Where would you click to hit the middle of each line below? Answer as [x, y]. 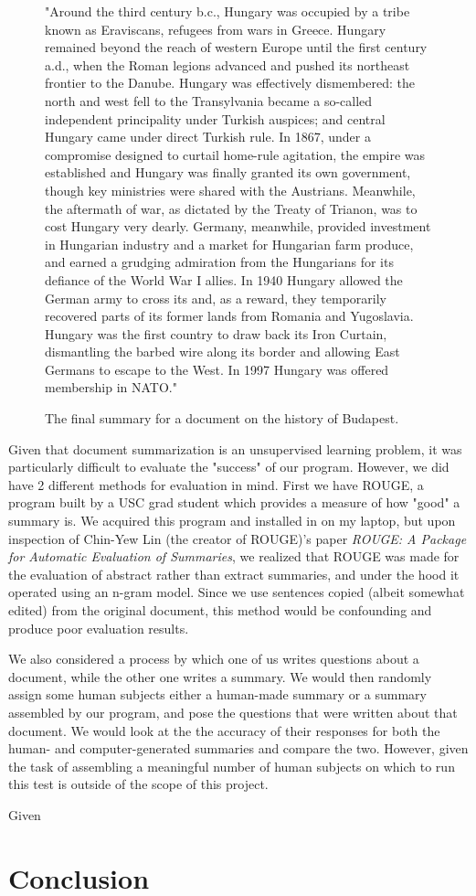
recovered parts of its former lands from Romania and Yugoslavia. [229, 316]
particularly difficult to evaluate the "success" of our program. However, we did [229, 467]
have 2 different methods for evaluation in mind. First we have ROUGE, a [216, 484]
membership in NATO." [111, 387]
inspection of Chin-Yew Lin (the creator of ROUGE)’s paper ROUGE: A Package [238, 538]
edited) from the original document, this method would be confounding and [220, 610]
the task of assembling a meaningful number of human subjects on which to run [232, 766]
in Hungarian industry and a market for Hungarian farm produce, [229, 244]
